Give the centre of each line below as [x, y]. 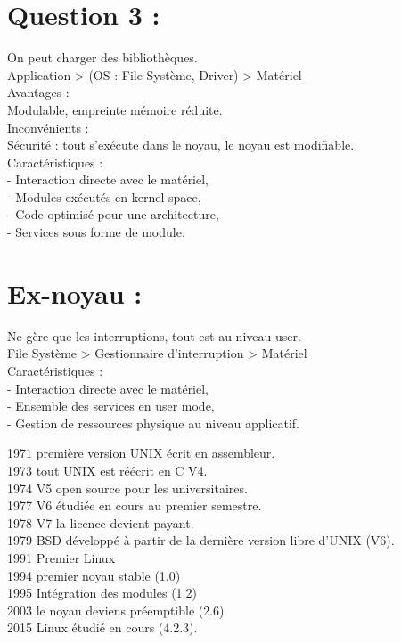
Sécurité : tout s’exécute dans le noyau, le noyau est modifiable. [181, 145]
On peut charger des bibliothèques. [102, 57]
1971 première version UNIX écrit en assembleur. [141, 453]
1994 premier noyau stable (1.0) [94, 575]
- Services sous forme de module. [96, 232]
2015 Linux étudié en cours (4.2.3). [102, 627]
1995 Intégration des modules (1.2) [102, 593]
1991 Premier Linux [61, 557]
